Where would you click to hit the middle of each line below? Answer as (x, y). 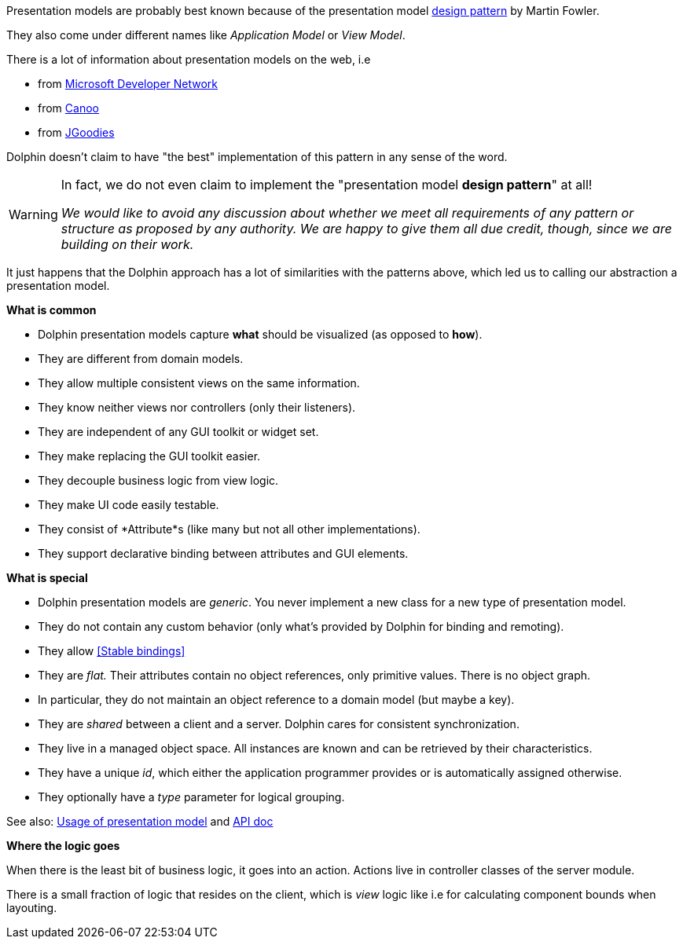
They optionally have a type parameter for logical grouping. (191, 797)
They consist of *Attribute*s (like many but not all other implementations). (229, 529)
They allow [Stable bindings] (112, 651)
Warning (33, 214)
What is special (47, 578)
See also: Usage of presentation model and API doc (140, 821)
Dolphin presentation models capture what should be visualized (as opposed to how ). (260, 334)
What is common (51, 310)
